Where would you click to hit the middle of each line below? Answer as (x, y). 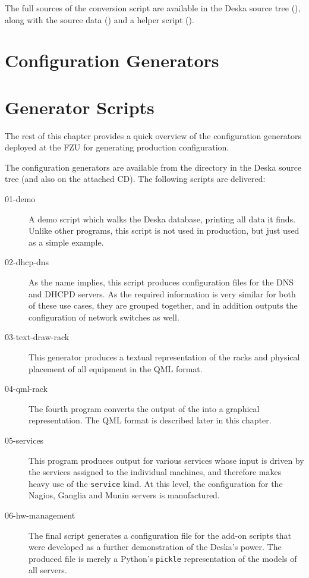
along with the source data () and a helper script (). (100, 19)
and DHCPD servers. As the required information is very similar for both (162, 293)
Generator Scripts (80, 107)
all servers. (48, 570)
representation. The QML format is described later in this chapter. (150, 420)
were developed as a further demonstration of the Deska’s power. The (155, 547)
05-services (24, 440)
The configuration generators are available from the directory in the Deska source (153, 167)
